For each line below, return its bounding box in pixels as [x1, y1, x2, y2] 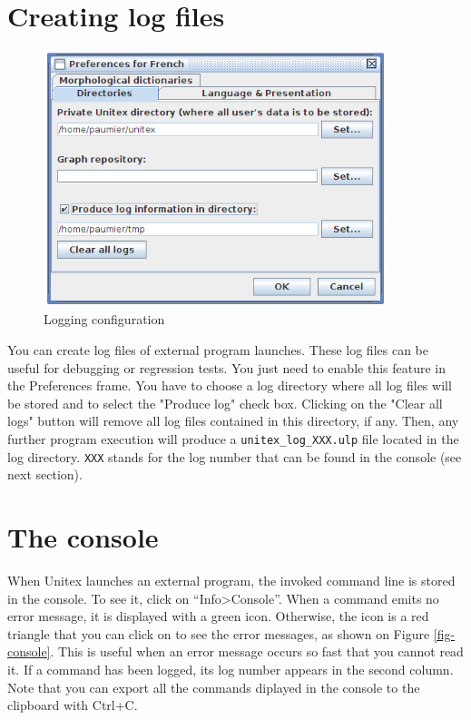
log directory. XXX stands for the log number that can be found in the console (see [7, 447, 462, 466]
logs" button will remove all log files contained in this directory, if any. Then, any [7, 411, 459, 430]
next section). [7, 465, 83, 484]
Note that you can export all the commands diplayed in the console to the [7, 677, 420, 696]
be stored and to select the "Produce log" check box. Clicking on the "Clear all [7, 393, 443, 412]
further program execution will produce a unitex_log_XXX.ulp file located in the [7, 429, 459, 448]
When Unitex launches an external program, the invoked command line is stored [7, 571, 456, 589]
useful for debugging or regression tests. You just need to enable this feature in [7, 358, 446, 377]
